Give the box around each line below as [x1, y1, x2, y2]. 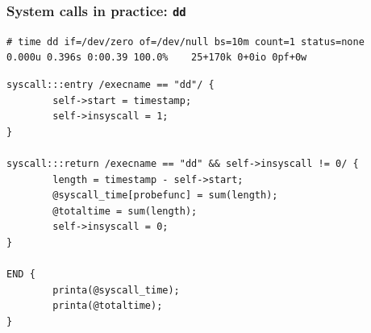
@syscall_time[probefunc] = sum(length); [52, 189, 278, 202]
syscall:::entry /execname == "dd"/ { [6, 78, 215, 90]
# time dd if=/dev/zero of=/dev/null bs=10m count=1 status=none [6, 35, 365, 48]
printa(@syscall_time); [52, 284, 180, 296]
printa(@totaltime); [52, 300, 163, 312]
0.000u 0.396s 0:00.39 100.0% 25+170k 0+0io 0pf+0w [6, 52, 307, 64]
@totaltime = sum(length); [52, 205, 198, 217]
